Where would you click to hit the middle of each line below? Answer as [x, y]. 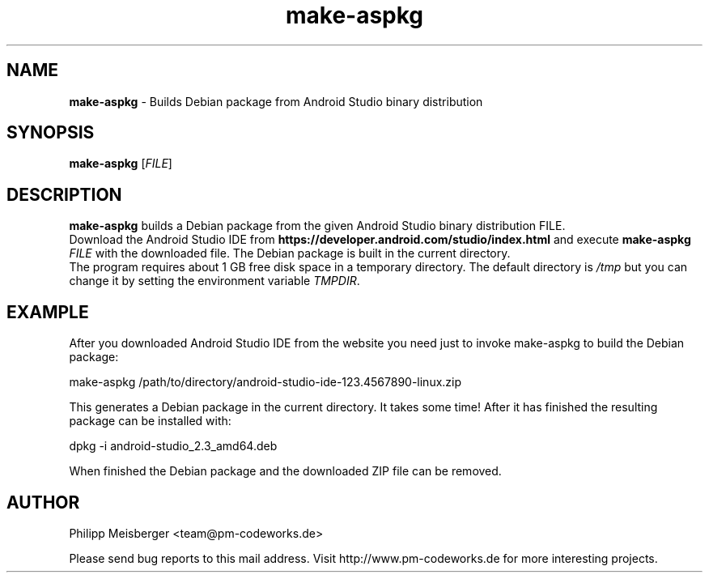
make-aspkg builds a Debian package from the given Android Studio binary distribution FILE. [317, 226]
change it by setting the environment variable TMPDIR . [214, 281]
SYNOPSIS [51, 133]
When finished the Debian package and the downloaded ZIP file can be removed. [285, 471]
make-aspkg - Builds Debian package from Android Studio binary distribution [276, 101]
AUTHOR [43, 502]
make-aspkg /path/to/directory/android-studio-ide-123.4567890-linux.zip [265, 382]
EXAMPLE [48, 312]
